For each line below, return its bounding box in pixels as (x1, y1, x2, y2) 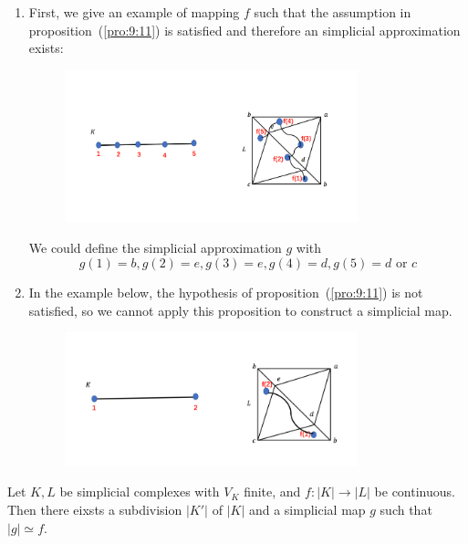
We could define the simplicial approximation (28, 238, 282, 257)
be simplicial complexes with (59, 482, 220, 501)
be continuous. (374, 482, 455, 501)
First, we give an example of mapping (28, 3, 240, 21)
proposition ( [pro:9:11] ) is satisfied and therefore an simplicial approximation (28, 20, 461, 39)
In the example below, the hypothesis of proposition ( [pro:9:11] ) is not (28, 282, 423, 301)
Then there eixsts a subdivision (7, 500, 182, 519)
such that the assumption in (254, 3, 411, 21)
